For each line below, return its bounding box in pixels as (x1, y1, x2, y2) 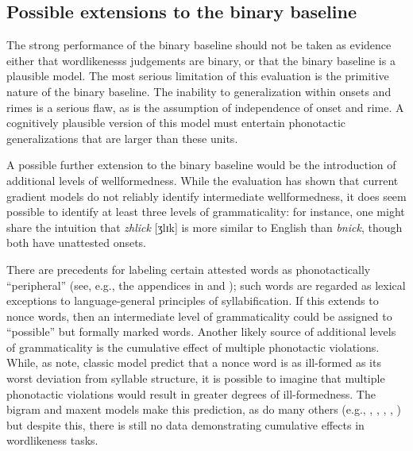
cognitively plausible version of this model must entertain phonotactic (6, 114, 346, 131)
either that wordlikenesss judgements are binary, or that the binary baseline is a (6, 52, 396, 68)
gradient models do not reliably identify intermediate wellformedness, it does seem (6, 187, 407, 204)
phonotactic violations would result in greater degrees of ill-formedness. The (6, 385, 376, 402)
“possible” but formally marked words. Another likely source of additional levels (6, 323, 396, 340)
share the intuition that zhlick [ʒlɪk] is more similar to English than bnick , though (6, 218, 403, 235)
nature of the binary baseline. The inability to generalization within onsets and (6, 83, 392, 99)
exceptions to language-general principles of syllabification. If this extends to (6, 292, 379, 309)
